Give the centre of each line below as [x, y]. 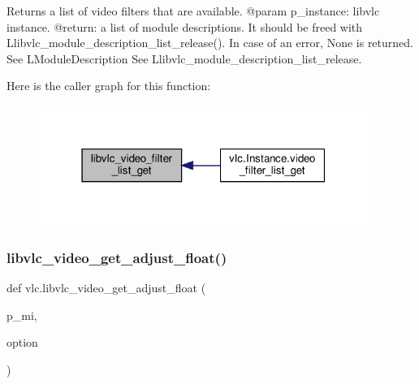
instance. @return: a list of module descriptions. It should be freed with [185, 26]
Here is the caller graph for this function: [109, 86]
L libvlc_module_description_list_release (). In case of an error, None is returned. [210, 43]
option [22, 342]
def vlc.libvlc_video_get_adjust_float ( [106, 288]
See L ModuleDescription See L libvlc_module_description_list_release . [184, 58]
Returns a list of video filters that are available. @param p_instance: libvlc [193, 11]
